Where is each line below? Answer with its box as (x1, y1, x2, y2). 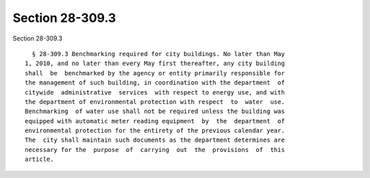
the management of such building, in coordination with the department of (25, 79, 285, 87)
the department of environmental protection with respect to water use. (25, 98, 285, 105)
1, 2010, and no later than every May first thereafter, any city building (25, 60, 285, 68)
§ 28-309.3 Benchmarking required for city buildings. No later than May (32, 50, 285, 58)
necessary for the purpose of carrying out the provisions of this (25, 146, 285, 153)
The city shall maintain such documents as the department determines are (25, 136, 285, 144)
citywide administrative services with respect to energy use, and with (25, 88, 285, 96)
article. (25, 155, 54, 164)
